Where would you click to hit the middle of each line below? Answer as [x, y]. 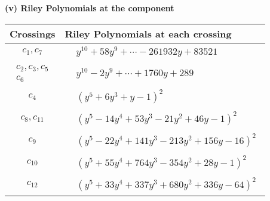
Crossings [33, 33]
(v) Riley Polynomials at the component [90, 8]
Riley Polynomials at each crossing [148, 33]
